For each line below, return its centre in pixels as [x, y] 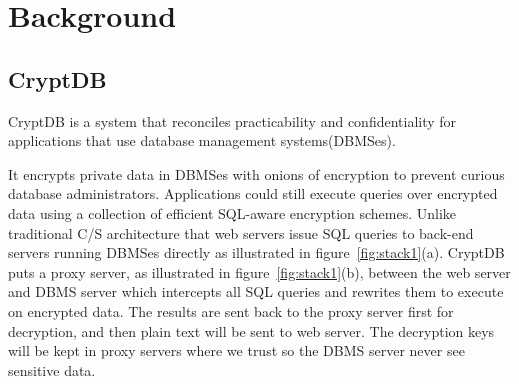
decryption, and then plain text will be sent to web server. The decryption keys [251, 330]
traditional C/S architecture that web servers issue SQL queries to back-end [241, 232]
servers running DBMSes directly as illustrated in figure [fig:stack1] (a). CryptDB [256, 252]
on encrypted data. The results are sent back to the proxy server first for [231, 310]
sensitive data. [52, 369]
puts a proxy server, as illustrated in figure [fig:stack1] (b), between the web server [259, 271]
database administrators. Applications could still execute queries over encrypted [253, 193]
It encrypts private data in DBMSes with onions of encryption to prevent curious [256, 173]
